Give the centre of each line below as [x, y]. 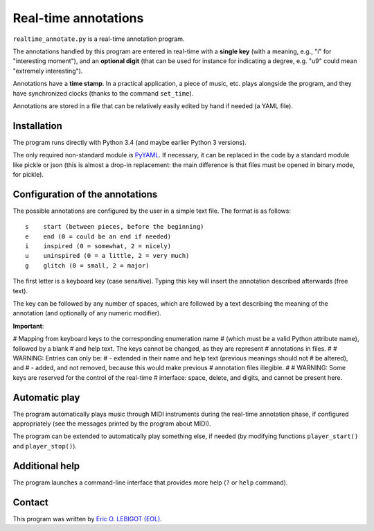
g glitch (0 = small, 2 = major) [87, 265]
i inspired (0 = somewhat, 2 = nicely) [98, 246]
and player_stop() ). [45, 446]
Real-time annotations [78, 18]
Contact [30, 502]
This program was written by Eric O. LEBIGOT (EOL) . [87, 519]
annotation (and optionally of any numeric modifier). [87, 313]
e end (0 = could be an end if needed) [98, 236]
